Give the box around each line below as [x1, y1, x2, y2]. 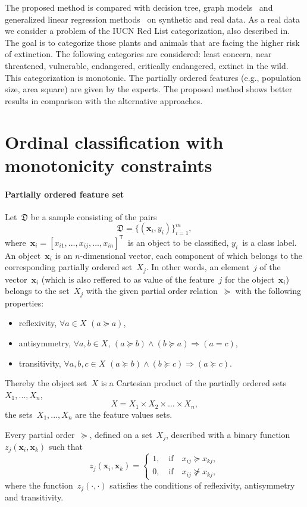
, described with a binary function [166, 428, 290, 440]
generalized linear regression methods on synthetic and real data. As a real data [5, 12, 300, 25]
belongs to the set [5, 284, 70, 297]
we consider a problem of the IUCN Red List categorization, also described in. [5, 24, 290, 37]
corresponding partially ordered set [5, 261, 133, 273]
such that [48, 440, 83, 452]
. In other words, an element [146, 261, 249, 273]
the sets [5, 408, 33, 420]
